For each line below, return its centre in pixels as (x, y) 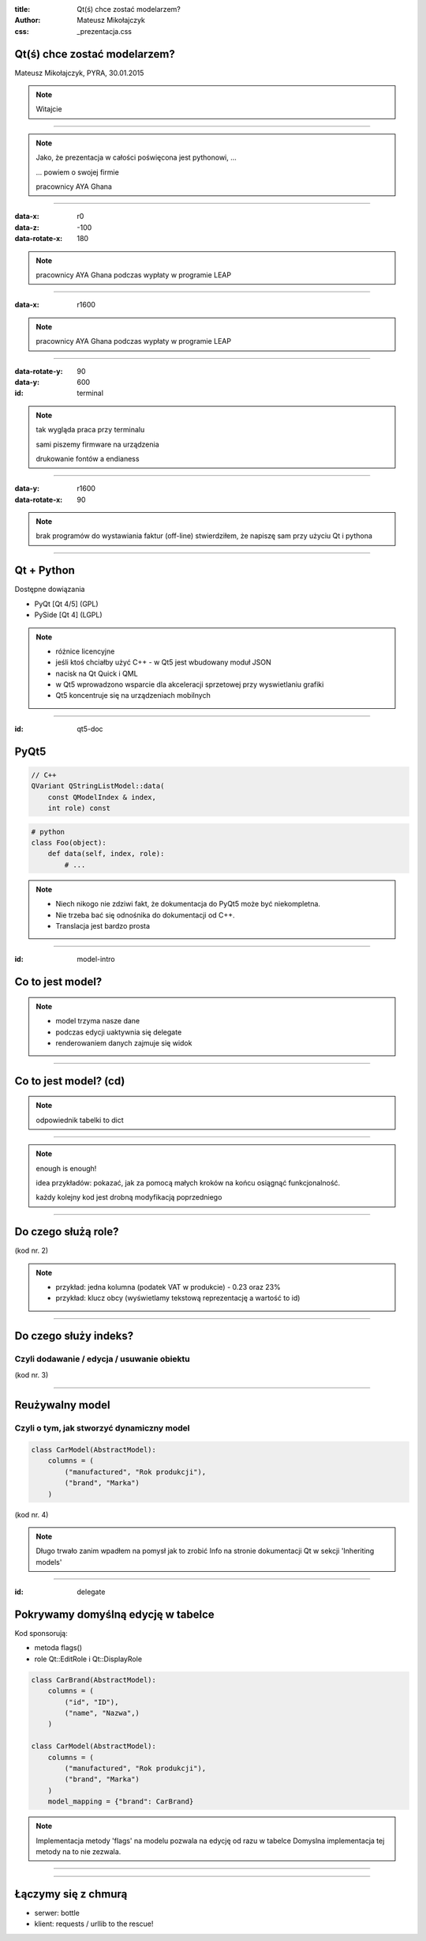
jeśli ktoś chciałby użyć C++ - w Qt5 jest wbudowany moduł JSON (163, 662)
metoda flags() (58, 1648)
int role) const (79, 808)
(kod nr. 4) (32, 1514)
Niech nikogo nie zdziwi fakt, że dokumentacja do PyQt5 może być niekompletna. (188, 904)
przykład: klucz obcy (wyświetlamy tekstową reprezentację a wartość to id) (178, 1298)
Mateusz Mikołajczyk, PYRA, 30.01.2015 (79, 73)
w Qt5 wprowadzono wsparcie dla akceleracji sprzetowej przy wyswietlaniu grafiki (190, 684)
